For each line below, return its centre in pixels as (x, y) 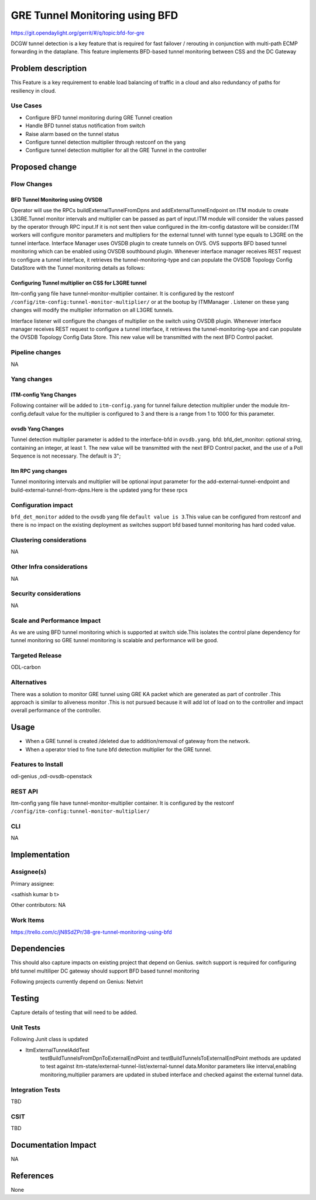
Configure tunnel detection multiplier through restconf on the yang (106, 142)
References (32, 1176)
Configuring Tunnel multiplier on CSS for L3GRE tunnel (79, 283)
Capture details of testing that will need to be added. (74, 1012)
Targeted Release (36, 656)
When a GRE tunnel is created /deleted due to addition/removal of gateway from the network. (138, 741)
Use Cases (26, 106)
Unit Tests (26, 1028)
